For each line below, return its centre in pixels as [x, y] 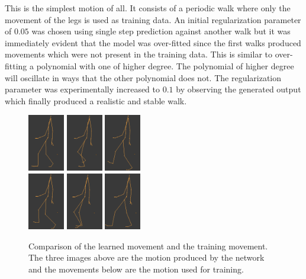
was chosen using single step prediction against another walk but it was [161, 31]
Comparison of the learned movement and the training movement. [148, 246]
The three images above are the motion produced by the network [146, 257]
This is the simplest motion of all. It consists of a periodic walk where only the [148, 8]
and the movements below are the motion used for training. [136, 269]
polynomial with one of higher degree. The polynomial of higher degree [165, 65]
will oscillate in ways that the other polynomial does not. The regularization [143, 77]
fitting [16, 65]
